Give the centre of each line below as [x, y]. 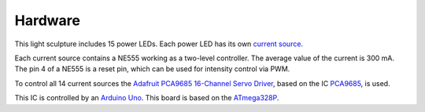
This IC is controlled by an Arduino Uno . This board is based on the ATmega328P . [147, 98]
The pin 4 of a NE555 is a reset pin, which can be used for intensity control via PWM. [152, 69]
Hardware [47, 20]
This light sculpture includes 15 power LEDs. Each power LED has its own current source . [159, 44]
